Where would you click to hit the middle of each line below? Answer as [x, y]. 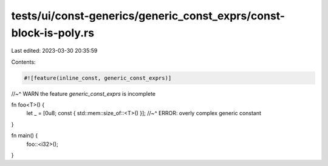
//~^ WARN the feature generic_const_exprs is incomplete [84, 93]
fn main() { [25, 136]
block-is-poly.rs [53, 33]
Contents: [23, 62]
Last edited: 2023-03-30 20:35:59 [54, 51]
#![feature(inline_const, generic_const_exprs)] [98, 78]
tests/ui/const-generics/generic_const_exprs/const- [148, 16]
